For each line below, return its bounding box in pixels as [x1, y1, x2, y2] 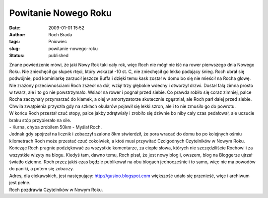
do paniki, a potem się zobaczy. [9, 166, 74, 172]
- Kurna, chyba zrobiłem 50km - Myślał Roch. [9, 124, 102, 130]
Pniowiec [48, 39, 67, 45]
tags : [9, 39, 20, 45]
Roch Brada [48, 31, 72, 37]
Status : [9, 53, 25, 59]
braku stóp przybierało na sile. [9, 117, 71, 123]
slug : [9, 45, 20, 52]
